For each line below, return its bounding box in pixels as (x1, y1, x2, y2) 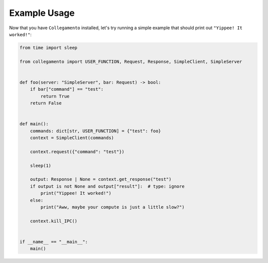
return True (40, 93, 69, 99)
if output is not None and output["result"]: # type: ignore (30, 183, 185, 189)
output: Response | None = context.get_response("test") (30, 176, 172, 182)
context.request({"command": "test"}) (30, 149, 125, 155)
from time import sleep (19, 45, 78, 51)
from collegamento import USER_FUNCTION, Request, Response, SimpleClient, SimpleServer (19, 58, 243, 64)
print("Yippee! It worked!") (40, 191, 112, 196)
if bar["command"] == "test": (30, 87, 104, 92)
